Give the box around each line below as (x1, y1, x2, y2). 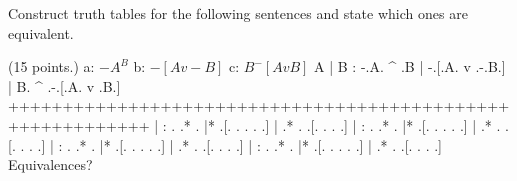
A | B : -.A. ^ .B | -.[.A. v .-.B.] (314, 56, 506, 77)
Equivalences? (8, 154, 93, 175)
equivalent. (8, 22, 74, 43)
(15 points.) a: (8, 56, 95, 77)
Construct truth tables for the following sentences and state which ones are (8, 3, 468, 23)
